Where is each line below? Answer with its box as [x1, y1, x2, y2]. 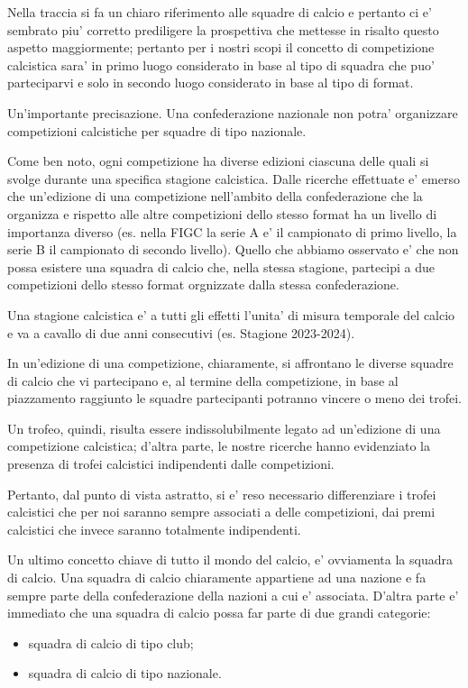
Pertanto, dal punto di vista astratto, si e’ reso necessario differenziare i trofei [7, 484, 436, 503]
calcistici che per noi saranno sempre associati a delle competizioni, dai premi [7, 502, 436, 521]
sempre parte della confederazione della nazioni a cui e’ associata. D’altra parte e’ [7, 585, 459, 604]
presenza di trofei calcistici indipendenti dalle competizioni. [7, 454, 335, 473]
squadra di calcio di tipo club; [28, 633, 194, 652]
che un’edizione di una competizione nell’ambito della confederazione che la [7, 187, 423, 206]
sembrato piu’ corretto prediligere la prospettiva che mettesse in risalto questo [7, 20, 439, 39]
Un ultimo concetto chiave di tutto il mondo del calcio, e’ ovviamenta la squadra [7, 550, 453, 569]
